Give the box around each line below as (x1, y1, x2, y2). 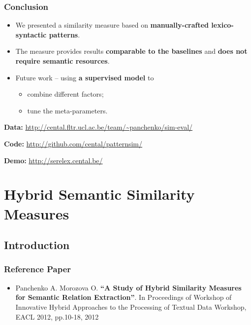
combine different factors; (27, 89, 104, 99)
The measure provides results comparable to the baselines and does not (15, 46, 248, 56)
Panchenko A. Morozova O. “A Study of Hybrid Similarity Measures (15, 282, 242, 292)
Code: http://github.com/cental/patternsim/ (4, 138, 143, 148)
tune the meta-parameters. (27, 105, 108, 115)
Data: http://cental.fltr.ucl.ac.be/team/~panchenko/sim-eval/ (4, 122, 193, 132)
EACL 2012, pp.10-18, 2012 (15, 311, 99, 322)
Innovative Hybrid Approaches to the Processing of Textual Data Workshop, (15, 301, 247, 312)
